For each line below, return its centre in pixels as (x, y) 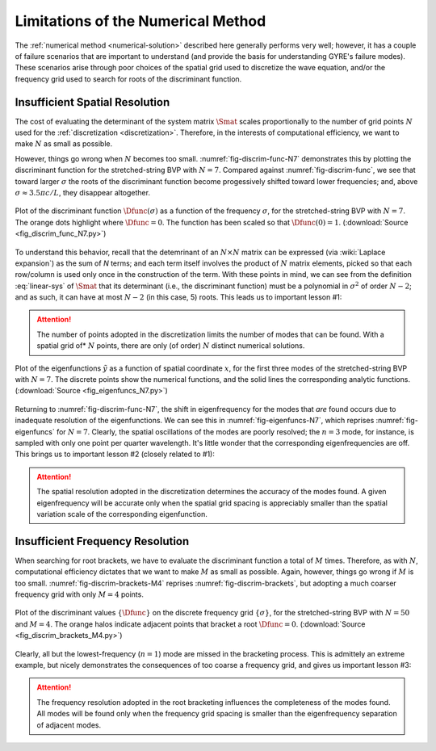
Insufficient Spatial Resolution (92, 102)
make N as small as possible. (64, 144)
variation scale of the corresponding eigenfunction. (122, 514)
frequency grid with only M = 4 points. (80, 594)
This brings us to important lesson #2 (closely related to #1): (115, 454)
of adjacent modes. (69, 725)
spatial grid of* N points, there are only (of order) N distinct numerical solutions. (171, 346)
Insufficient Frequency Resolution (102, 541)
